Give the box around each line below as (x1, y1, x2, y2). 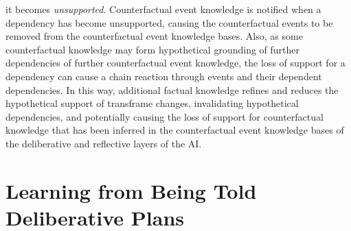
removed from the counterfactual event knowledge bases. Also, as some (5, 29, 303, 43)
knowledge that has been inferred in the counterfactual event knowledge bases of (5, 123, 344, 137)
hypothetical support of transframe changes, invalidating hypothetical (5, 96, 299, 110)
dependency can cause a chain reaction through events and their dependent (5, 69, 322, 83)
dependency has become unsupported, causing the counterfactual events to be (5, 15, 333, 29)
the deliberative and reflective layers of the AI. (5, 136, 202, 150)
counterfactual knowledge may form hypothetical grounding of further (5, 42, 300, 56)
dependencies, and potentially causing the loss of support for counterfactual (5, 109, 324, 123)
